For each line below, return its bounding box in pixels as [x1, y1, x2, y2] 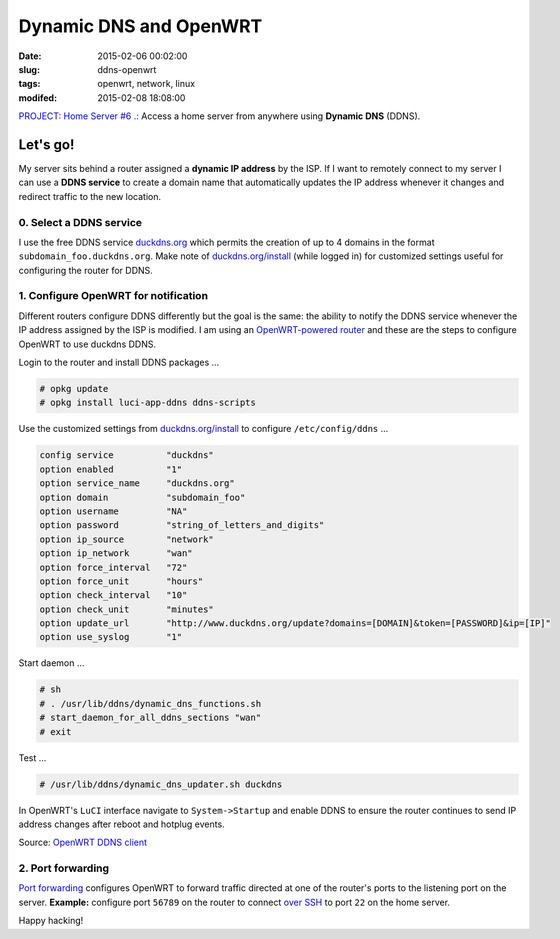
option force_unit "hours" [39, 575, 204, 587]
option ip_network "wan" [39, 548, 194, 559]
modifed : [18, 91, 58, 104]
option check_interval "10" [39, 590, 188, 601]
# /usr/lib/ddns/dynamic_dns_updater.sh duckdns [39, 778, 283, 790]
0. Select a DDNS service [18, 215, 143, 229]
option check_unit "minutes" [39, 603, 214, 615]
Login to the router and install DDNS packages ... [18, 356, 220, 369]
